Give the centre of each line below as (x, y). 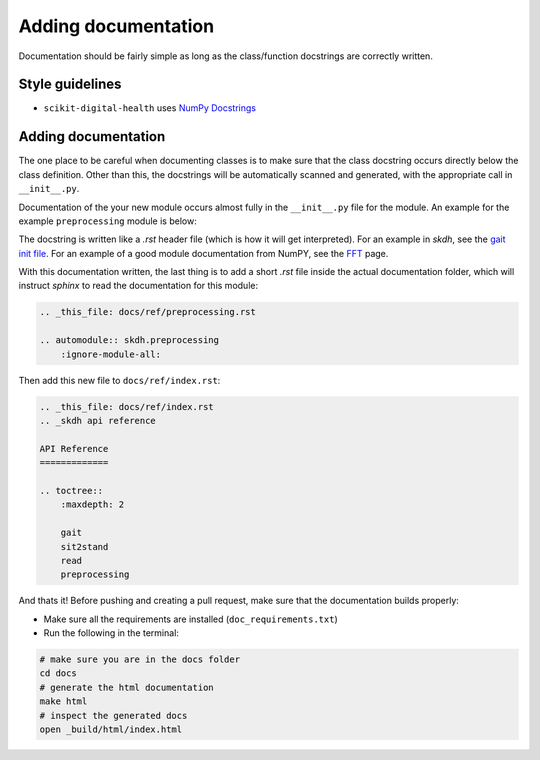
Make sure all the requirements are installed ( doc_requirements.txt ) (191, 619)
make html (63, 701)
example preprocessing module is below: (107, 221)
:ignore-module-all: (111, 354)
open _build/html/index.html (111, 729)
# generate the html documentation (126, 687)
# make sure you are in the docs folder (139, 659)
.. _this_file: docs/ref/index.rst (126, 406)
